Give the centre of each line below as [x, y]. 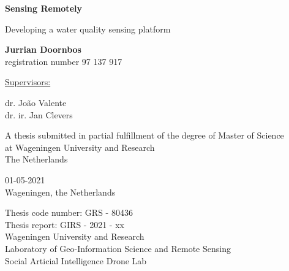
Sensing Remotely [43, 8]
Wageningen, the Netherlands [60, 192]
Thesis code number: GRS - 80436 [69, 212]
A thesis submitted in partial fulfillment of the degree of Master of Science [144, 135]
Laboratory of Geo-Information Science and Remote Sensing [118, 248]
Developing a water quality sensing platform [88, 29]
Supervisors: [28, 82]
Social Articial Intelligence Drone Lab [76, 260]
